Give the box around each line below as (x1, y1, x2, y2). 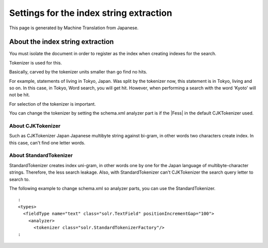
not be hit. (9, 92, 30, 98)
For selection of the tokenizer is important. (9, 101, 96, 107)
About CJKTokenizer (9, 122, 61, 129)
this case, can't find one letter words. (9, 139, 85, 146)
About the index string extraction (9, 38, 114, 46)
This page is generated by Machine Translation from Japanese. (9, 25, 139, 31)
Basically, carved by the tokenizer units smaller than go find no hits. (9, 69, 147, 75)
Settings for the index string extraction (9, 7, 172, 18)
